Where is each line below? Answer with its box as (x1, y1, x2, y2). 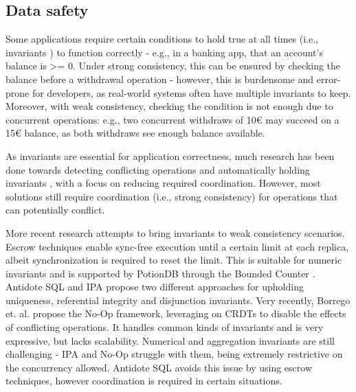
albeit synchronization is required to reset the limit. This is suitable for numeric (5, 253, 342, 267)
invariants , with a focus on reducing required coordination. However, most (5, 176, 321, 190)
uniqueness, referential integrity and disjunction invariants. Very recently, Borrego (5, 292, 351, 307)
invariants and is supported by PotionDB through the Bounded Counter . (5, 266, 315, 280)
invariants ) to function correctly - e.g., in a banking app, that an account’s (5, 45, 323, 59)
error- (316, 71, 341, 86)
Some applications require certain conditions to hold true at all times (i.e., (5, 32, 319, 46)
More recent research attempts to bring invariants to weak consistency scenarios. (5, 225, 345, 240)
